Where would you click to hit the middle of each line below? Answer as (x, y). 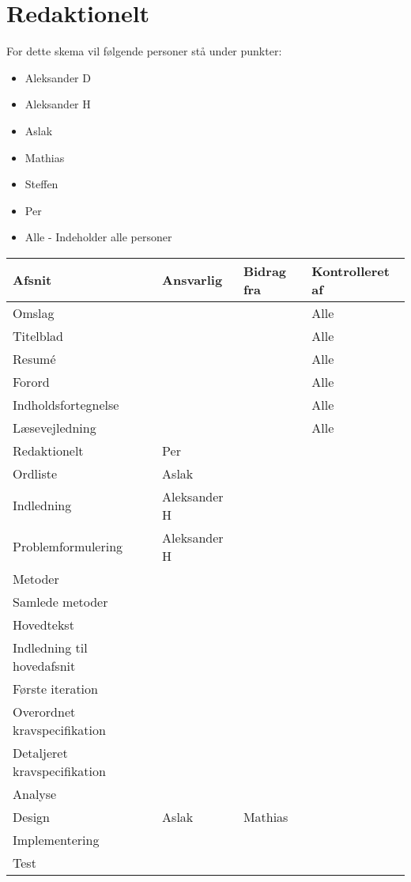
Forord (31, 381)
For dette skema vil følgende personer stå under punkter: (144, 51)
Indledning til (50, 647)
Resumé (34, 358)
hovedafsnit (44, 665)
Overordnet (44, 711)
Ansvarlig (192, 280)
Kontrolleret (351, 271)
